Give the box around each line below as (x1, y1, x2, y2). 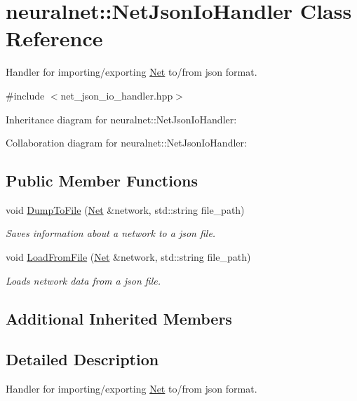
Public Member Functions (6, 170, 198, 191)
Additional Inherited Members (6, 307, 232, 329)
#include (6, 88, 45, 102)
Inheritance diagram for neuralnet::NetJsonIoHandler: (6, 111, 237, 126)
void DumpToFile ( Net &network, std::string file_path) (6, 202, 245, 217)
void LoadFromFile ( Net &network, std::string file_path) (6, 250, 251, 264)
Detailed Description (6, 348, 159, 370)
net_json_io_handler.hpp (60, 88, 173, 102)
